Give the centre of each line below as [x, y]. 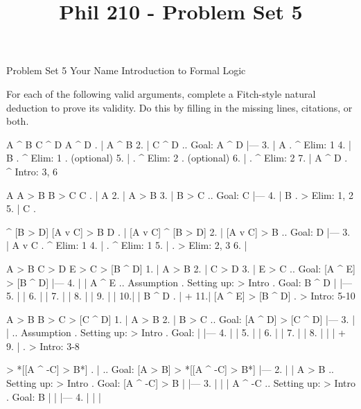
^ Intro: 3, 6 [32, 171]
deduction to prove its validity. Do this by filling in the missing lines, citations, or [179, 107]
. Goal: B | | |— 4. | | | [54, 396]
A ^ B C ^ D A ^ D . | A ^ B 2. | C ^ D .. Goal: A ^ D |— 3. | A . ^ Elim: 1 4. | [179, 144]
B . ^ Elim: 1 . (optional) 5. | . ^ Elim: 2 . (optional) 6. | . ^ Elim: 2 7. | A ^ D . [177, 158]
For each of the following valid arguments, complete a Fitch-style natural [161, 93]
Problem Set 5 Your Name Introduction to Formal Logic [126, 70]
